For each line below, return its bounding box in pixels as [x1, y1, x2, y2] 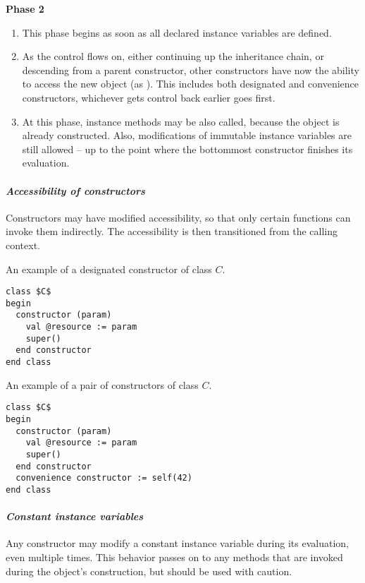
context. [6, 237, 40, 252]
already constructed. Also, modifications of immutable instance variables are [22, 128, 352, 143]
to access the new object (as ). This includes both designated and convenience [22, 76, 359, 91]
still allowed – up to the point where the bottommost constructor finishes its [22, 141, 353, 156]
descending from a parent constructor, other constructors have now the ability [22, 62, 359, 77]
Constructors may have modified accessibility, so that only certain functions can [6, 210, 351, 224]
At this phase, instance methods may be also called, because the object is [22, 114, 340, 128]
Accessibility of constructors [6, 183, 145, 198]
